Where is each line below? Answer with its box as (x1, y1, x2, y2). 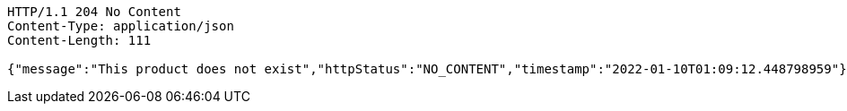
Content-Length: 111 (7, 33, 152, 47)
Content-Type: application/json (7, 19, 234, 33)
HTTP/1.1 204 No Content (7, 4, 181, 19)
